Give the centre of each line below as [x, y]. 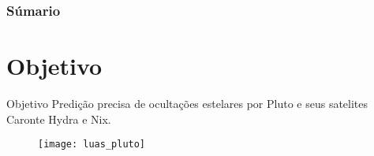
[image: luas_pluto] [92, 145]
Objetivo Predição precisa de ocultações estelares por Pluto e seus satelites [187, 103]
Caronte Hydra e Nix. [59, 119]
